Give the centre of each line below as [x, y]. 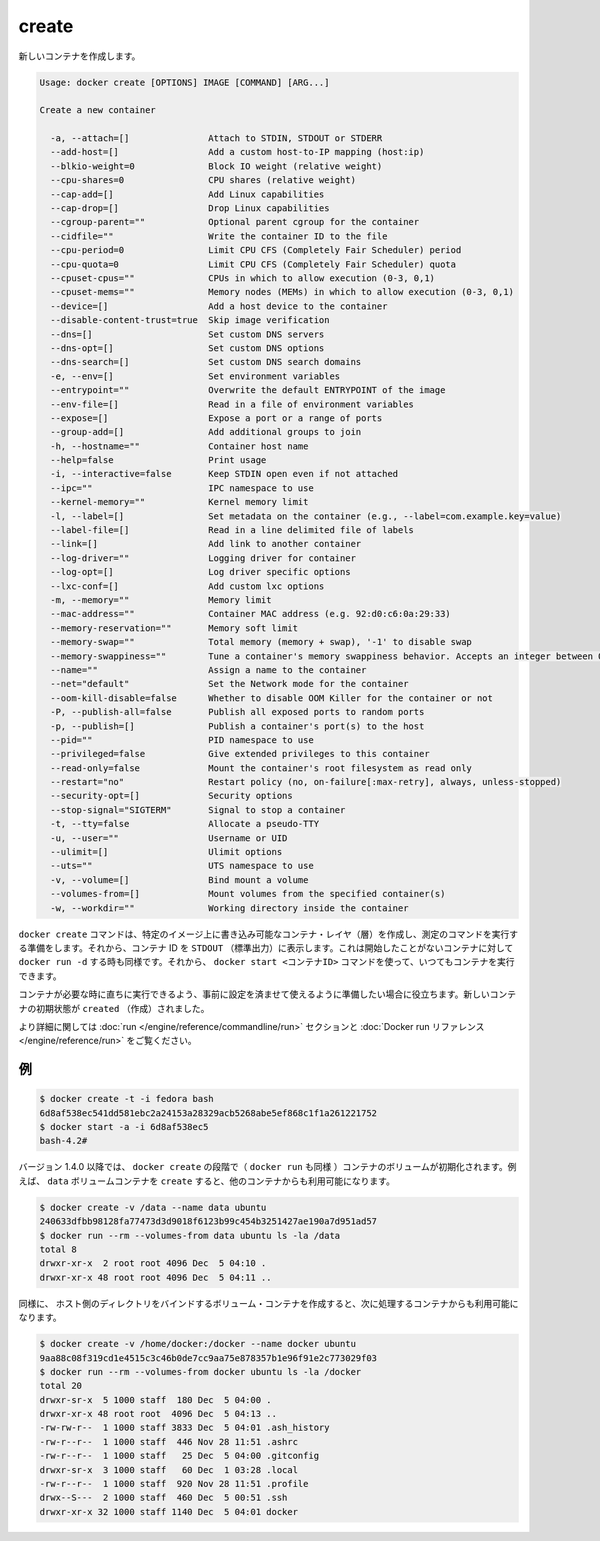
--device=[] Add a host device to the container [219, 306]
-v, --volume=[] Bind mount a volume [179, 879]
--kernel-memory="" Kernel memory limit [179, 502]
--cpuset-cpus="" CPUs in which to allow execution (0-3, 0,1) [242, 278]
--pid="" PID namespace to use [182, 739]
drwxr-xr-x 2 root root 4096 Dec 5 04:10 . [153, 1263]
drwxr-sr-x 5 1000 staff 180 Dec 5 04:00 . [155, 1399]
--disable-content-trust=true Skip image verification [190, 320]
